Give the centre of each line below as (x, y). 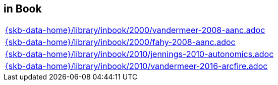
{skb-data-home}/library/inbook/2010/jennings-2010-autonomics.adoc (140, 54)
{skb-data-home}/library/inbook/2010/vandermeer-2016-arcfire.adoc (136, 66)
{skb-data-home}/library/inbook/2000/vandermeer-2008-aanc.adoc (135, 30)
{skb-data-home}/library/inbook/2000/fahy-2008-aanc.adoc (120, 42)
